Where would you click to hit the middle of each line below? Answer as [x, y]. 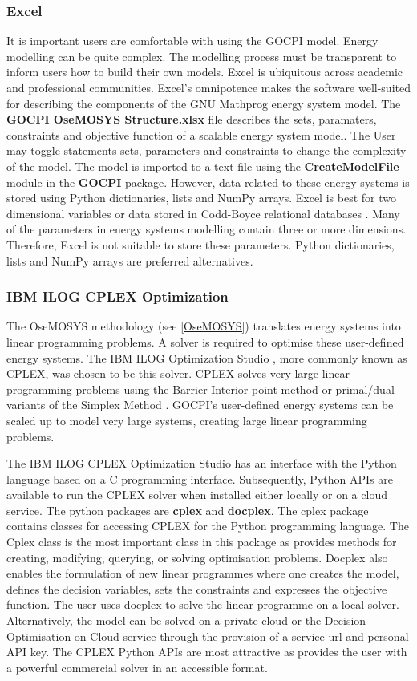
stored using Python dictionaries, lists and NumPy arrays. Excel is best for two [201, 198]
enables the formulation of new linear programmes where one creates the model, [203, 573]
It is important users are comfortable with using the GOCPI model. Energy [192, 41]
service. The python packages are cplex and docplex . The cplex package [188, 510]
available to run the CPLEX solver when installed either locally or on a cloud [197, 495]
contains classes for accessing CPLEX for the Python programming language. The [208, 526]
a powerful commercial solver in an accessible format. [137, 667]
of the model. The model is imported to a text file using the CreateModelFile [203, 166]
